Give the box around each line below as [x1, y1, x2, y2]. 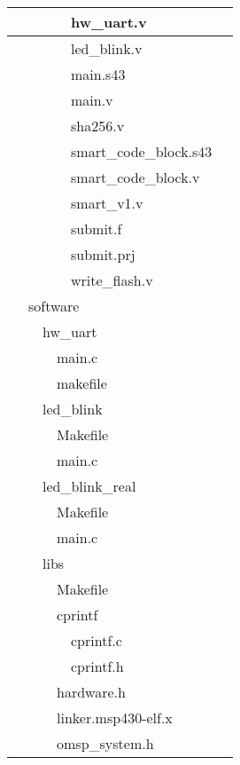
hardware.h [57, 682, 126, 702]
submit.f [71, 218, 122, 239]
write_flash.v [71, 270, 153, 290]
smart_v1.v [71, 193, 143, 213]
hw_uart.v [71, 12, 147, 32]
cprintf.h [71, 656, 124, 676]
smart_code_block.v [71, 167, 200, 187]
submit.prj [71, 244, 135, 264]
